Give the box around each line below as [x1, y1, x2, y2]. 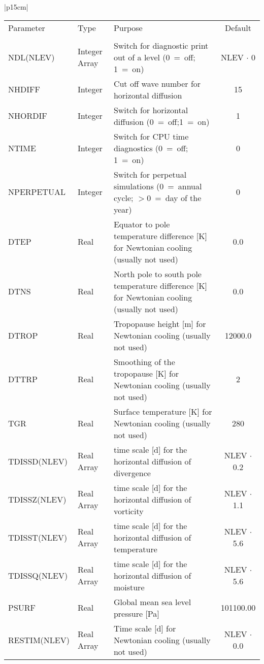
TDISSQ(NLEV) [8, 569, 68, 581]
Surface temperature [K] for [113, 405, 212, 417]
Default [225, 21, 251, 34]
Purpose [113, 21, 143, 34]
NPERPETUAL [8, 186, 65, 198]
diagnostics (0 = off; [113, 142, 188, 154]
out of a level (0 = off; [113, 51, 195, 63]
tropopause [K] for [113, 367, 179, 379]
